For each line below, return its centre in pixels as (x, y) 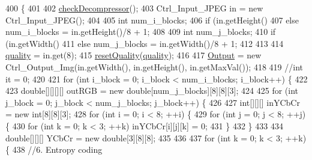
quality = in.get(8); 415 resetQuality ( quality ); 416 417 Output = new (133, 55)
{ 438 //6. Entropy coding (54, 149)
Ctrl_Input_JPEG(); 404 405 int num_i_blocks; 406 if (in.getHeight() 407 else (152, 20)
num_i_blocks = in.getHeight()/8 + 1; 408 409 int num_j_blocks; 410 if (141, 32)
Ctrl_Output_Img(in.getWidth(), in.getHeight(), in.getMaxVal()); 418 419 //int (154, 66)
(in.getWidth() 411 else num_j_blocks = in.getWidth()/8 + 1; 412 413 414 (145, 43)
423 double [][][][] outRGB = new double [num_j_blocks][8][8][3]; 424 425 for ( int (152, 91)
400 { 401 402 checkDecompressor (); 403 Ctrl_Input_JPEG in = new (134, 8)
